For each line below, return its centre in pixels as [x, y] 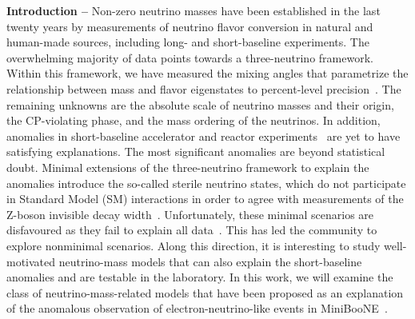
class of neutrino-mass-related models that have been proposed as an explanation [205, 292]
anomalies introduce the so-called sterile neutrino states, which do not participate [206, 183]
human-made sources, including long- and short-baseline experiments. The [188, 42]
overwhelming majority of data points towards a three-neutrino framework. [190, 57]
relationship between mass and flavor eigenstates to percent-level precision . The [204, 88]
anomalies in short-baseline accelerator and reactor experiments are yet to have [204, 136]
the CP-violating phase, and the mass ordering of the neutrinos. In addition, [194, 120]
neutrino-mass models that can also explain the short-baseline [210, 261]
